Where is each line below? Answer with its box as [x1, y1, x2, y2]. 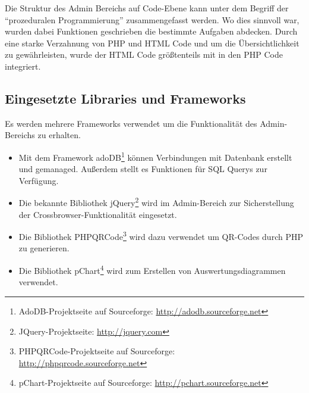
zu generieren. [18, 242, 70, 254]
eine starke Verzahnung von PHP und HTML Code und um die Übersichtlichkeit [5, 36, 299, 49]
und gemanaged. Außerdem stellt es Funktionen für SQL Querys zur [18, 163, 267, 175]
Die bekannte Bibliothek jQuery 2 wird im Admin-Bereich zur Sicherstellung [18, 195, 294, 209]
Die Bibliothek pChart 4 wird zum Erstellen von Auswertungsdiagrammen [18, 263, 286, 276]
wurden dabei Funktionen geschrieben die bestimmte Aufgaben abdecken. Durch [5, 25, 298, 38]
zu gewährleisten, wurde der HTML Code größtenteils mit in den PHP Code [5, 48, 283, 61]
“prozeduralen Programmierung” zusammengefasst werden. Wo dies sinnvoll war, [5, 13, 299, 26]
